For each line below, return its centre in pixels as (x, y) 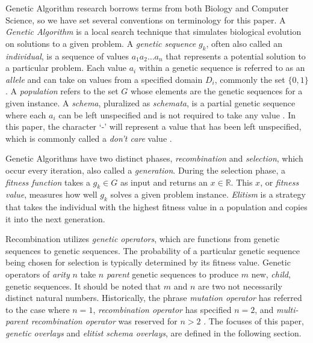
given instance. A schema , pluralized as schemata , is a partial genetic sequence (150, 102)
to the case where (38, 309)
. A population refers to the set (62, 91)
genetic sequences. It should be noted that (83, 286)
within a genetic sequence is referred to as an (222, 68)
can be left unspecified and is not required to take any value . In (177, 114)
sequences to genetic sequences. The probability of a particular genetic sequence (153, 250)
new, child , (271, 274)
